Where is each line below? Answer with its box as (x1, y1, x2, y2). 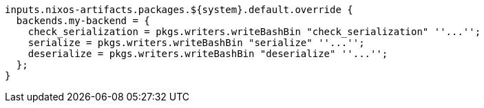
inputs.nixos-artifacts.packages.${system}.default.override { (5, 4, 353, 15)
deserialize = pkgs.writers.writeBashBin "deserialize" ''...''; (28, 48, 388, 59)
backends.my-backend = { (16, 15, 150, 26)
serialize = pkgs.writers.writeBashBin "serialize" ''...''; (28, 37, 365, 48)
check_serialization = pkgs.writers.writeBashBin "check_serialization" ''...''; (28, 26, 481, 37)
